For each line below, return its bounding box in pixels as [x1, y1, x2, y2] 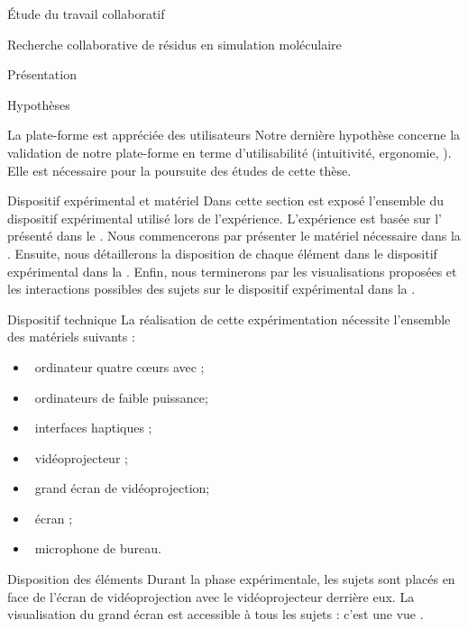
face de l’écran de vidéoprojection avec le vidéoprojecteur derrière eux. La [7, 587, 415, 606]
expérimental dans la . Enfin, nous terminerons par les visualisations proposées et [7, 261, 457, 280]
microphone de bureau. [34, 539, 161, 558]
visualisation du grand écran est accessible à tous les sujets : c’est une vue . [7, 605, 424, 624]
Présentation [7, 65, 77, 84]
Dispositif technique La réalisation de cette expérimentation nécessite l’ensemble [7, 309, 451, 328]
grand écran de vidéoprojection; [34, 479, 210, 497]
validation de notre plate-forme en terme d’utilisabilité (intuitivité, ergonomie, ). [7, 142, 452, 161]
